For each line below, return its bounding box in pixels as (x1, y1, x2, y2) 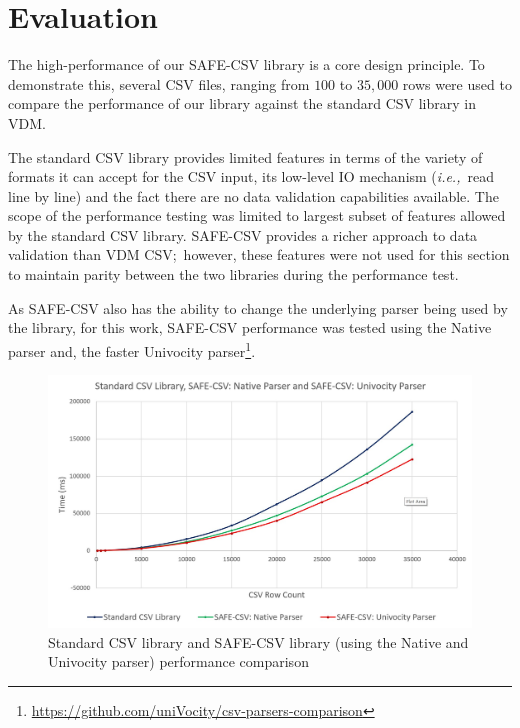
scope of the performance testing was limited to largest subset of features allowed (8, 205, 506, 226)
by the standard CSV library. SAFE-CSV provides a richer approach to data (8, 224, 478, 245)
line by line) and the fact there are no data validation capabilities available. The (8, 185, 499, 206)
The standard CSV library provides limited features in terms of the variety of (8, 146, 483, 167)
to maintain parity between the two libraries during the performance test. (8, 264, 459, 285)
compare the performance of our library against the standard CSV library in (8, 93, 477, 114)
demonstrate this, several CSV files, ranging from (8, 73, 310, 94)
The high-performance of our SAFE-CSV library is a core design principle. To (8, 54, 485, 75)
